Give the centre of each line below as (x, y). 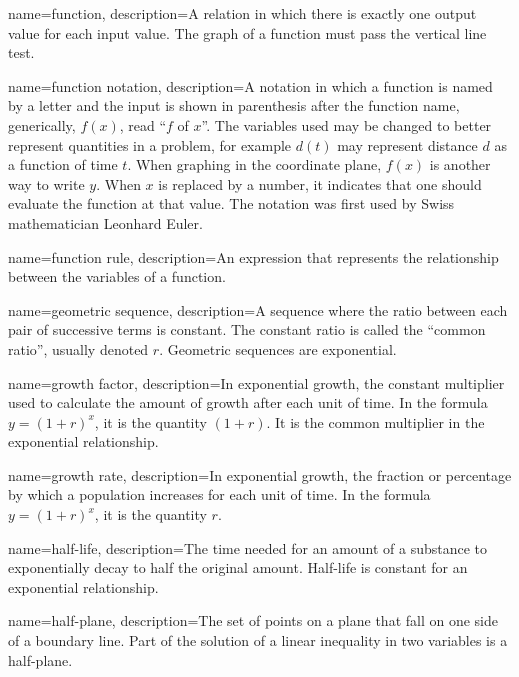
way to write (46, 183)
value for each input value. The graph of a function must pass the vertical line (247, 32)
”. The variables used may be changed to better (346, 124)
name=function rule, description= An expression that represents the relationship (253, 256)
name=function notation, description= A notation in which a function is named (250, 85)
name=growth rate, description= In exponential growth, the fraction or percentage (260, 474)
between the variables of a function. (117, 276)
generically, (42, 124)
